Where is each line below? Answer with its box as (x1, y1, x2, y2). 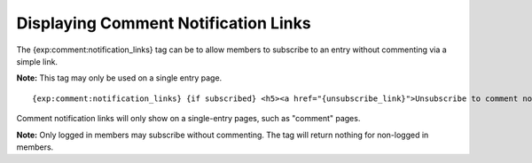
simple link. (16, 56, 58, 66)
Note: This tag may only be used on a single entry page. (16, 73, 223, 83)
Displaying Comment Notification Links (16, 13, 311, 33)
